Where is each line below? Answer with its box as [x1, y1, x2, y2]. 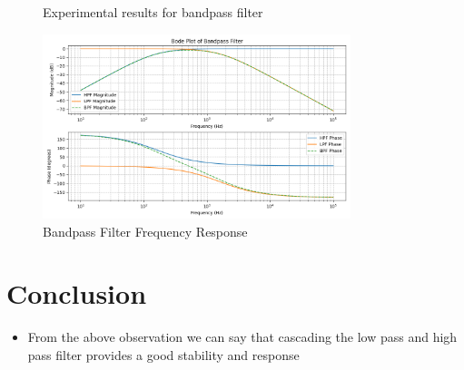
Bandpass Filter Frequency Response [43, 221, 248, 240]
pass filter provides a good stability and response [27, 346, 300, 364]
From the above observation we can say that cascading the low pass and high [27, 327, 458, 346]
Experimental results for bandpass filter [43, 3, 263, 21]
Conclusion [6, 275, 147, 312]
